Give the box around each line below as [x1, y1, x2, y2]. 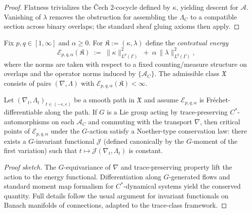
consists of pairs [4, 77, 52, 88]
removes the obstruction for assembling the [49, 11, 178, 21]
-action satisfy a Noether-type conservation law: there [87, 126, 247, 136]
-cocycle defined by [113, 2, 170, 12]
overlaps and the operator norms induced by [4, 68, 136, 78]
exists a [4, 136, 26, 146]
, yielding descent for [176, 2, 238, 12]
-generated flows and [169, 171, 230, 181]
